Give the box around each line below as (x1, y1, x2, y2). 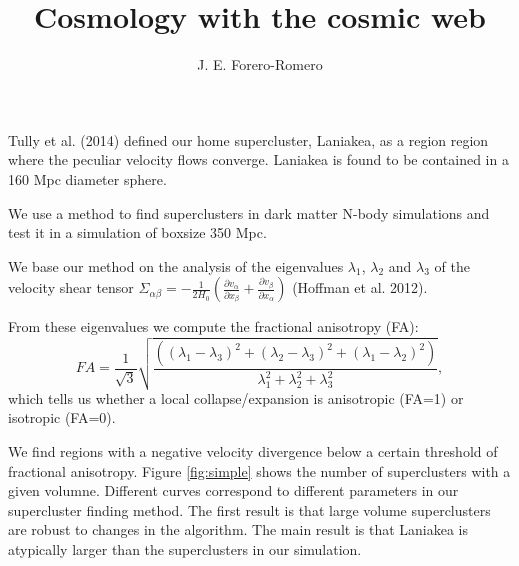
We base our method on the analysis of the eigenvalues (8, 255, 344, 276)
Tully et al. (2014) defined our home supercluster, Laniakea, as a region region (8, 129, 489, 150)
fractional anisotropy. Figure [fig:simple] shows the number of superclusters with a (8, 460, 511, 481)
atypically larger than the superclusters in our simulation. (8, 538, 362, 559)
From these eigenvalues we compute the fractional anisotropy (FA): (8, 316, 419, 337)
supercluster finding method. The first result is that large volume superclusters (8, 499, 491, 520)
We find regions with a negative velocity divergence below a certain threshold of (8, 440, 498, 461)
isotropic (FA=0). (8, 407, 116, 428)
